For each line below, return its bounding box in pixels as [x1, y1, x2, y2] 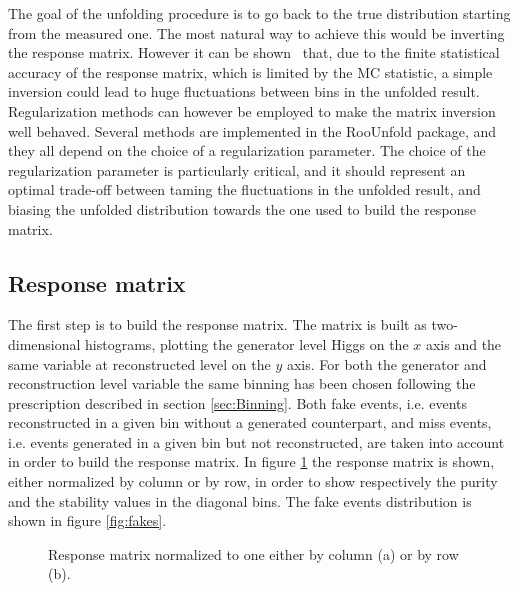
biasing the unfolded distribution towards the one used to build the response [8, 198, 477, 219]
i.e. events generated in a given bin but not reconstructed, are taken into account [8, 431, 505, 452]
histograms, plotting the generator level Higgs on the [85, 333, 409, 354]
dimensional [8, 333, 81, 354]
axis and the [425, 333, 502, 354]
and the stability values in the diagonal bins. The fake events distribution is [8, 490, 472, 511]
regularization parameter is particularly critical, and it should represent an [8, 159, 466, 180]
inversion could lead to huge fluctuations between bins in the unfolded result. [8, 81, 480, 102]
